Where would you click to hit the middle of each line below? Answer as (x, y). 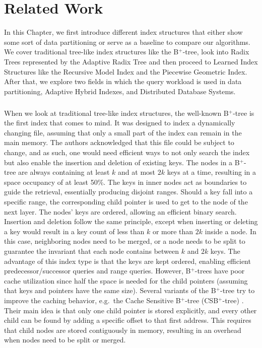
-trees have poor (220, 271)
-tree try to (238, 290)
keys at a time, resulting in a (211, 172)
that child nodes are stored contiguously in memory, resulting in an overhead (123, 330)
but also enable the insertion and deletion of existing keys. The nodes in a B (122, 162)
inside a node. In (231, 231)
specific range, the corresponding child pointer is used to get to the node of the (126, 201)
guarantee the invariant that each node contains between (92, 251)
